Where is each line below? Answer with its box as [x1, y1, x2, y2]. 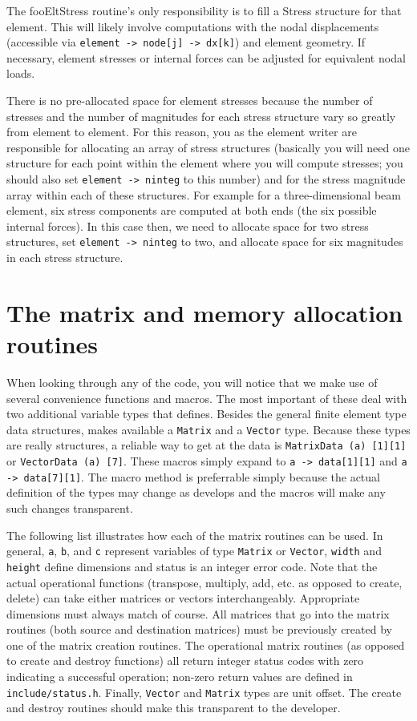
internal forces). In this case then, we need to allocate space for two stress [6, 217, 369, 234]
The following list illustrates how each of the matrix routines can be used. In [6, 526, 383, 543]
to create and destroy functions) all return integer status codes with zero [6, 652, 364, 669]
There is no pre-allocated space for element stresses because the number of [6, 92, 373, 109]
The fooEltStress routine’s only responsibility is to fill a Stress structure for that [6, 2, 402, 18]
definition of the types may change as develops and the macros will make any [6, 484, 386, 501]
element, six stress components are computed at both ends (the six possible [6, 202, 377, 219]
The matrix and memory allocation [6, 296, 403, 328]
